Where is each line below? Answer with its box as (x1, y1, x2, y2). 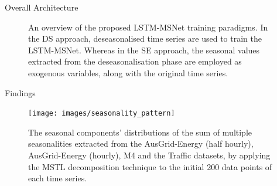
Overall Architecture (5, 1, 78, 13)
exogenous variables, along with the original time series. (28, 66, 228, 79)
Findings (5, 86, 36, 99)
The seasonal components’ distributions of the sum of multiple (28, 126, 252, 138)
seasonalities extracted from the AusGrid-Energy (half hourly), (28, 137, 254, 150)
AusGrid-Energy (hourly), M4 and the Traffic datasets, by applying (28, 149, 271, 161)
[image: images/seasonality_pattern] (28, 109, 175, 118)
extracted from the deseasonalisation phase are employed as (28, 55, 242, 67)
